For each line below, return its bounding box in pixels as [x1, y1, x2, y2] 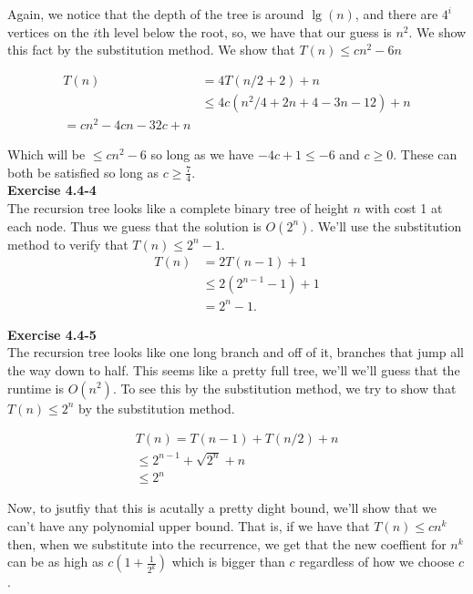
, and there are [355, 5, 438, 23]
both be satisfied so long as [7, 162, 159, 181]
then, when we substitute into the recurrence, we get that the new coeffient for [7, 534, 447, 553]
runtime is [7, 378, 64, 397]
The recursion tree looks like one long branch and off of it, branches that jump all [7, 343, 464, 362]
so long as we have [150, 144, 254, 163]
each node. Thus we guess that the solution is [7, 216, 262, 235]
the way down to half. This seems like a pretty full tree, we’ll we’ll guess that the [7, 360, 460, 379]
